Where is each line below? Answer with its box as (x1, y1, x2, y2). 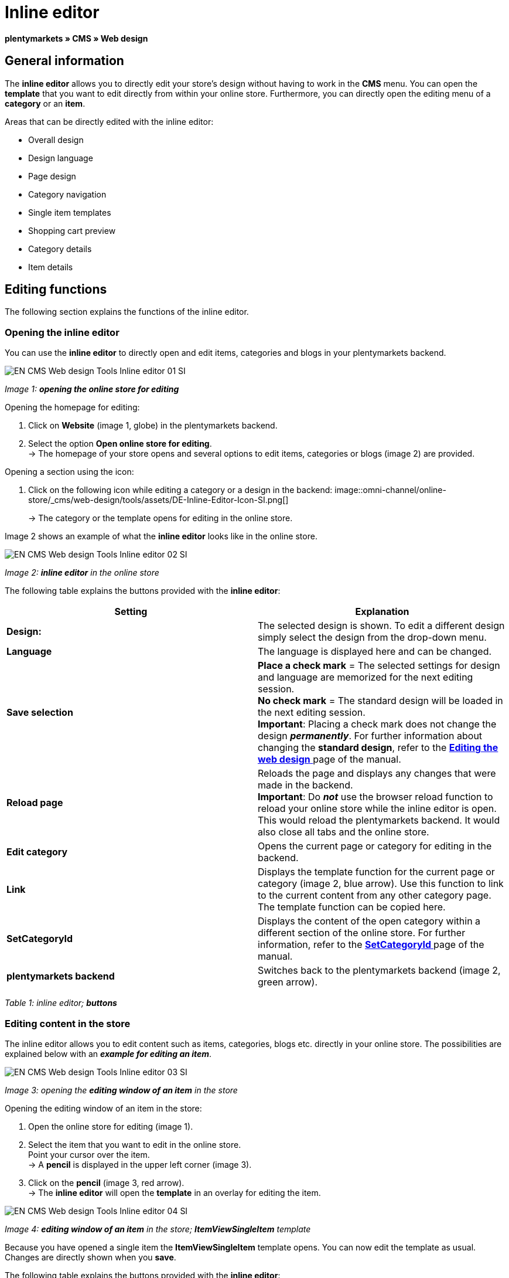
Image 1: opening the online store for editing (5, 384, 179, 395)
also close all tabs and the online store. (258, 826, 429, 838)
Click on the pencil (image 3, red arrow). (28, 1177, 185, 1188)
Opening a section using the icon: (5, 467, 134, 477)
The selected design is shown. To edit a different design (258, 620, 505, 632)
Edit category (6, 846, 68, 858)
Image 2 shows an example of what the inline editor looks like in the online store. (5, 531, 317, 542)
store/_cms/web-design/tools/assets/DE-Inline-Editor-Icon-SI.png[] (28, 495, 289, 505)
